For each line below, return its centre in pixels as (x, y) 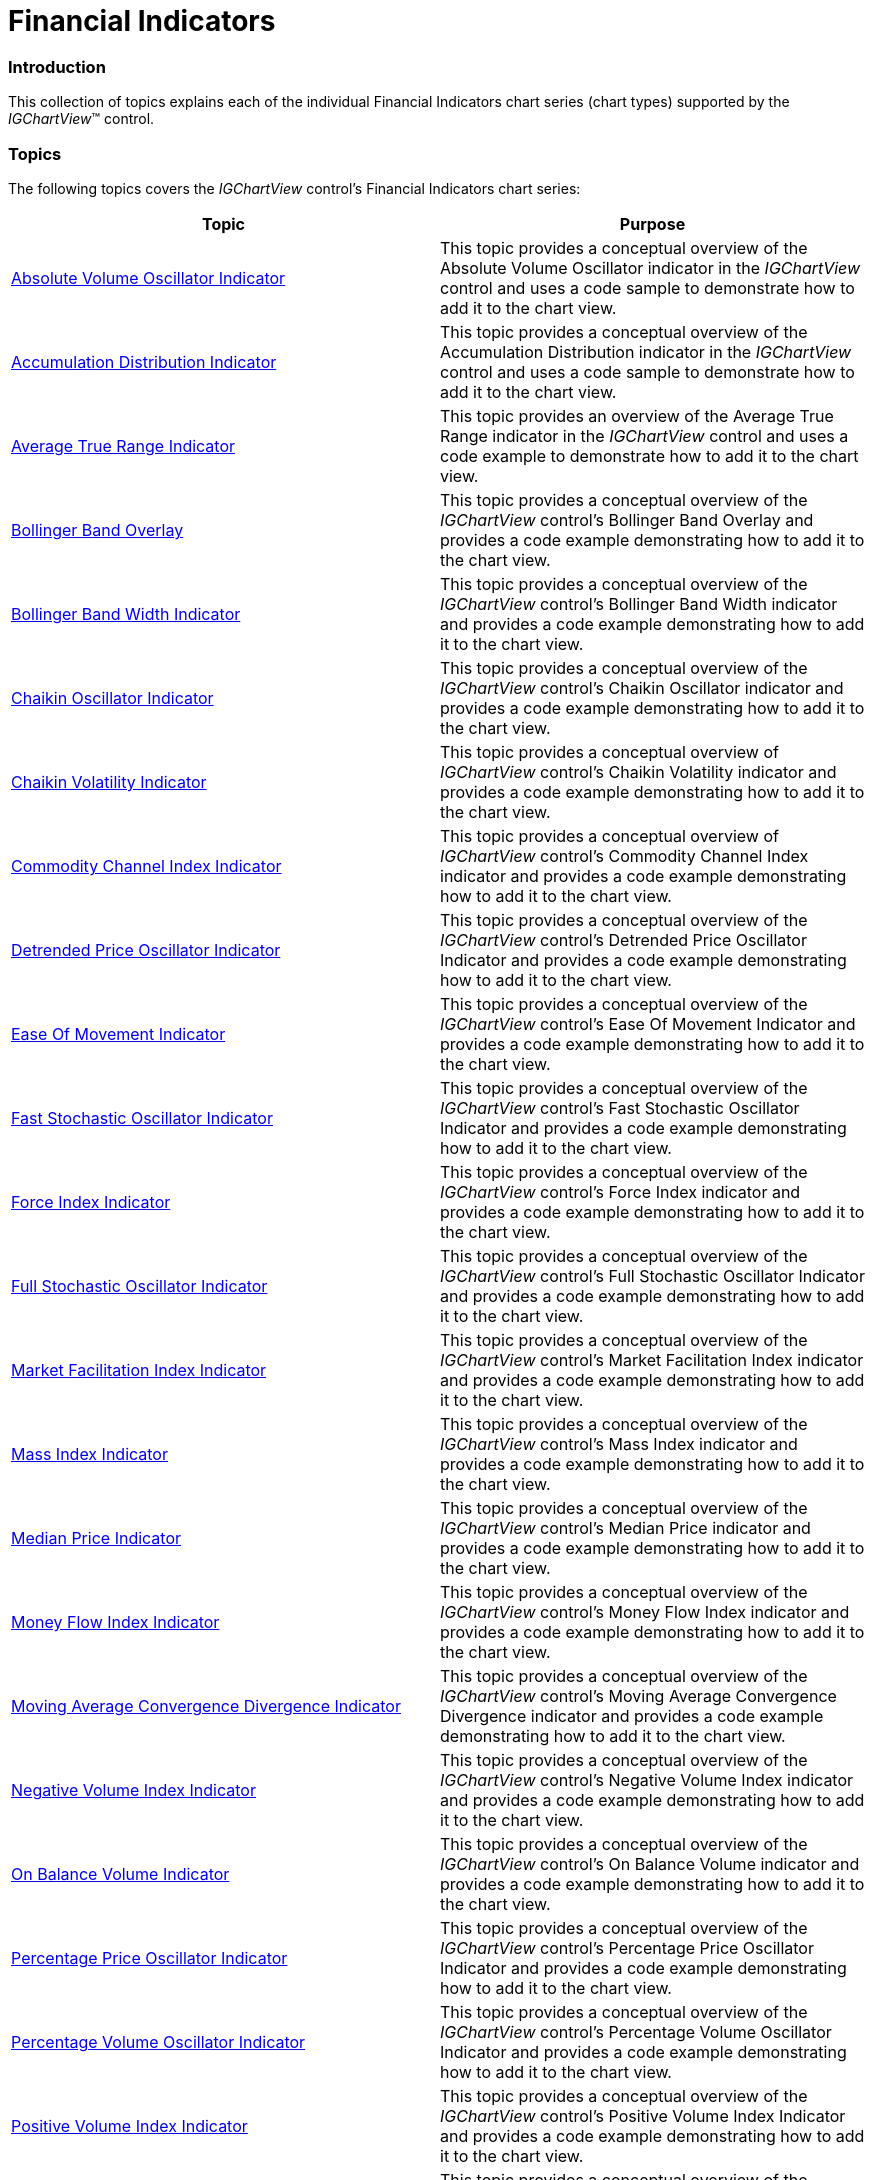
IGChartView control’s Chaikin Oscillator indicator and (642, 687)
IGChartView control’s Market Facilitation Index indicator (652, 1359)
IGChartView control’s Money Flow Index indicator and (645, 1611)
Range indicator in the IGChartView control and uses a (644, 435)
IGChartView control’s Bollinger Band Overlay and (627, 519)
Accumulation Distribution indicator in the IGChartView (646, 351)
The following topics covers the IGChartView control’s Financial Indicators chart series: (294, 188)
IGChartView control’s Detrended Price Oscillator (623, 939)
